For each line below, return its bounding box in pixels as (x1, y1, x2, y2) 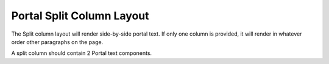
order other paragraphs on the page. (11, 38, 104, 45)
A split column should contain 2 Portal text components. (11, 50, 152, 57)
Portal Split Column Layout (11, 9, 149, 22)
